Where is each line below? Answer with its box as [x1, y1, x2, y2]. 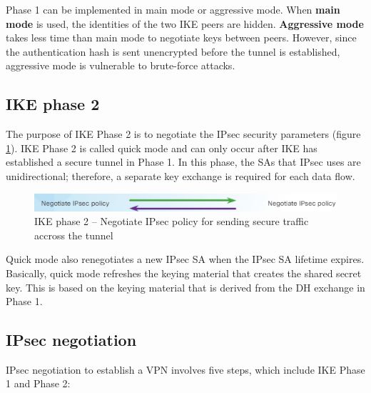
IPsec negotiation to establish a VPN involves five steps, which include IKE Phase [6, 362, 365, 377]
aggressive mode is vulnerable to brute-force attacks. [6, 58, 235, 73]
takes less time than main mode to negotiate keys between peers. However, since [6, 30, 357, 45]
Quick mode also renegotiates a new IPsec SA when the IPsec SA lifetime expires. [6, 252, 365, 267]
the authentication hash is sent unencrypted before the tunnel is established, [6, 44, 340, 59]
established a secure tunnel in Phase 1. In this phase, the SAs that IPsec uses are [6, 154, 361, 169]
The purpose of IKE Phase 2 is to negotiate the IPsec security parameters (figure [6, 126, 361, 141]
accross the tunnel [34, 227, 113, 242]
